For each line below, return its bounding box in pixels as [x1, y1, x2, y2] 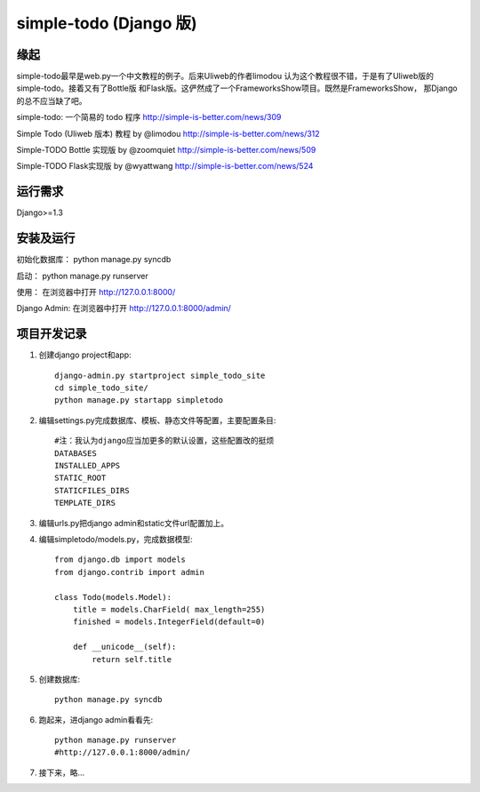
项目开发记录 [16, 326, 87, 341]
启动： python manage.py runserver [16, 270, 148, 281]
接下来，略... [38, 767, 85, 778]
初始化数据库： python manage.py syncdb [16, 254, 172, 265]
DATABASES [54, 448, 97, 458]
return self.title [92, 654, 172, 664]
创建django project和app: [38, 349, 132, 360]
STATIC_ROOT [54, 473, 107, 484]
